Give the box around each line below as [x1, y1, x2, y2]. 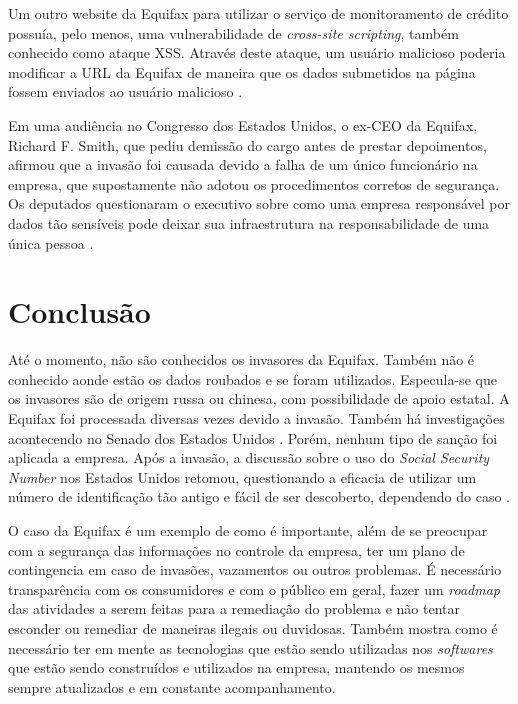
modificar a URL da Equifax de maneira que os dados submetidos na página [8, 61, 476, 82]
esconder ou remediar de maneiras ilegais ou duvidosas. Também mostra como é [8, 617, 498, 638]
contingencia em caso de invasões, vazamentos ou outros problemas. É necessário [8, 559, 502, 580]
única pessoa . [8, 232, 94, 253]
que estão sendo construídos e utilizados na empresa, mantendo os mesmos [8, 657, 465, 678]
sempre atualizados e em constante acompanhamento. [8, 676, 336, 697]
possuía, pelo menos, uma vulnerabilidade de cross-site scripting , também [8, 22, 459, 43]
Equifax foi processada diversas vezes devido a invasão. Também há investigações [8, 408, 505, 429]
